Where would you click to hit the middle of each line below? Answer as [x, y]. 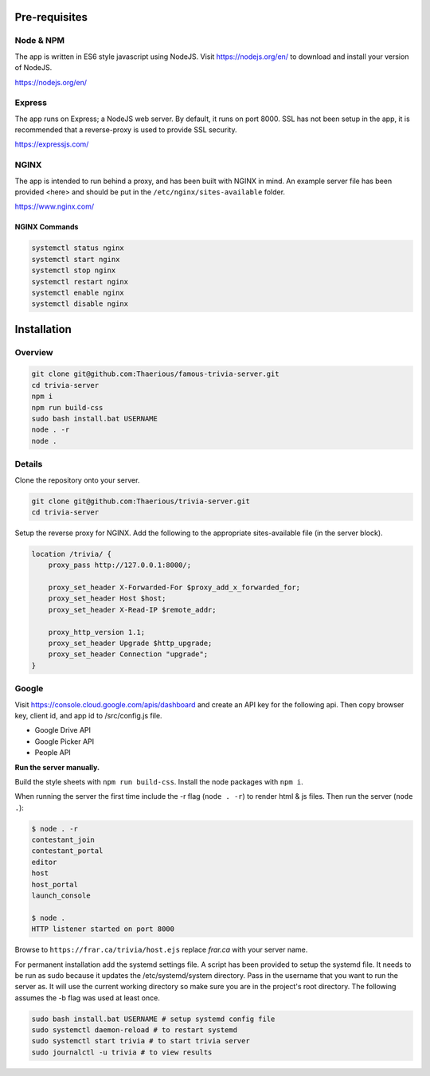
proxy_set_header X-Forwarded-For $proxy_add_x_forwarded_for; [174, 588]
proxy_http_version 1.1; [97, 632]
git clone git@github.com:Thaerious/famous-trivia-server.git [155, 374]
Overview [34, 352]
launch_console [61, 896]
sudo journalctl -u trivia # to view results [122, 1052]
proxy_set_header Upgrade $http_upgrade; [130, 644]
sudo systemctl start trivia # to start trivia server [141, 1041]
